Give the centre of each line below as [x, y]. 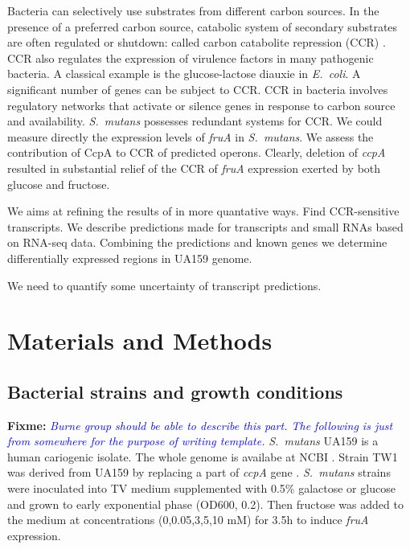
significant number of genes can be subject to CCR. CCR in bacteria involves [198, 89]
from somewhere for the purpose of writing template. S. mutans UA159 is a [193, 441]
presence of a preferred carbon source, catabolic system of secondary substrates [203, 26]
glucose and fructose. [59, 184]
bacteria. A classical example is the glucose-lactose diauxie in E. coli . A [184, 74]
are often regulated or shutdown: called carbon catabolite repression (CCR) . [197, 42]
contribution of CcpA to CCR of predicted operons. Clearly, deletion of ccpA [197, 152]
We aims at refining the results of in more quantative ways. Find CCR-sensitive [203, 211]
